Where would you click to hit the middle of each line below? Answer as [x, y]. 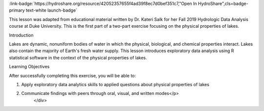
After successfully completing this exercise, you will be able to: [73, 75]
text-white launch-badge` [52, 10]
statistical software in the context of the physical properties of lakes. [78, 57]
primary [17, 10]
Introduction [21, 35]
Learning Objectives [29, 67]
